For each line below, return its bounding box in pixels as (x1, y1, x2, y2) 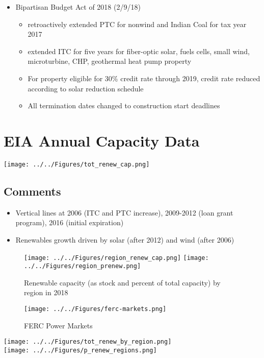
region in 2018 (24, 287, 68, 298)
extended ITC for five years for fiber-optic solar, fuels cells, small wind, (28, 45, 250, 56)
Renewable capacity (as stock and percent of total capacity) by (24, 277, 221, 288)
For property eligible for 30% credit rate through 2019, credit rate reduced (28, 73, 260, 83)
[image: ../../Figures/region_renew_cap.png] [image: (24, 254, 209, 261)
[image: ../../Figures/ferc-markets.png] (24, 305, 167, 313)
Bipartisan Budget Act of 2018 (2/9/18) (15, 2, 141, 12)
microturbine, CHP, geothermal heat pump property (28, 56, 192, 66)
